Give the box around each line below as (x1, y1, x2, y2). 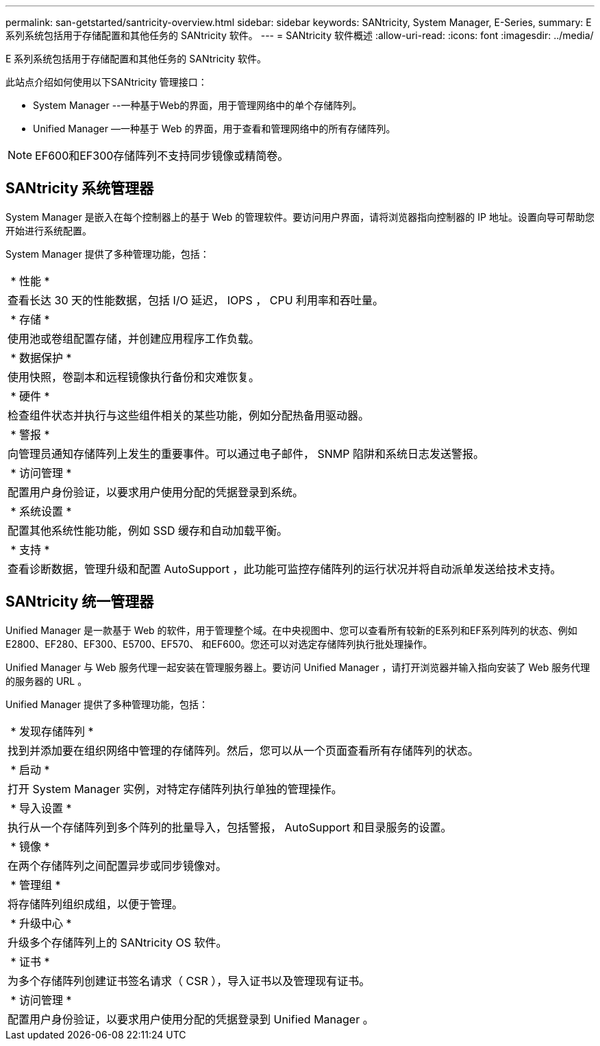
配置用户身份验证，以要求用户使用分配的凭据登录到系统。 (8, 485, 304, 499)
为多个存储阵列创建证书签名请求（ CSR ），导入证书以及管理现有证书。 (8, 973, 371, 988)
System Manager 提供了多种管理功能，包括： (5, 247, 210, 260)
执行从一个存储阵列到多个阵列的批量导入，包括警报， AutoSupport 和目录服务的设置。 (8, 820, 452, 834)
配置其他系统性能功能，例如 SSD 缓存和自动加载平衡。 (8, 523, 288, 537)
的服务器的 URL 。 (5, 674, 88, 687)
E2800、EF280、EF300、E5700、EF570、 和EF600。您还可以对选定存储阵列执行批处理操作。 (5, 637, 433, 650)
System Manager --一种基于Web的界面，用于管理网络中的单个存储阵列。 (33, 99, 362, 111)
